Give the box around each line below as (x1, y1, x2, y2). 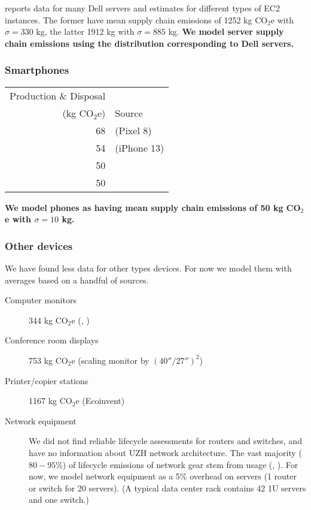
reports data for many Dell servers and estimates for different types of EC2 (5, 2, 280, 14)
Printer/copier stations (5, 374, 89, 387)
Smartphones (5, 62, 69, 77)
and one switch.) (29, 493, 89, 506)
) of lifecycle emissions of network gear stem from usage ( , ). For (62, 458, 298, 470)
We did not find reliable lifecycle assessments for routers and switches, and (29, 434, 302, 447)
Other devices (5, 238, 73, 253)
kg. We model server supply (168, 25, 284, 38)
